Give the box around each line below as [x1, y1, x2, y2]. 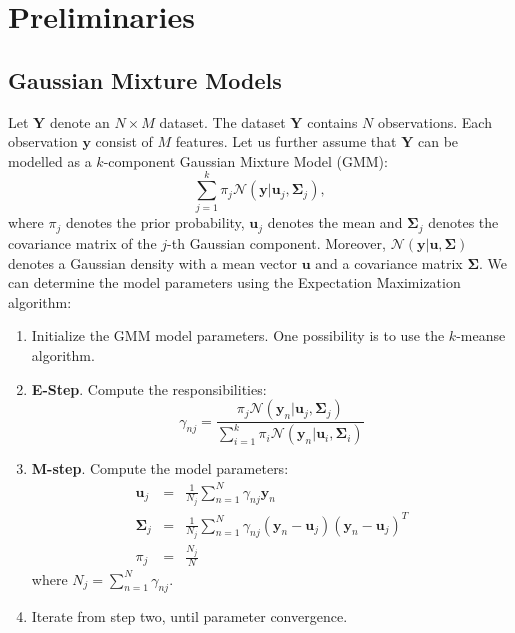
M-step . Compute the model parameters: [31, 458, 289, 479]
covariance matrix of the [8, 232, 157, 253]
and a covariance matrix [315, 252, 463, 273]
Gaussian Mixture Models [8, 64, 282, 95]
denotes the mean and [267, 212, 403, 233]
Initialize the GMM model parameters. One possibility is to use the [31, 325, 445, 346]
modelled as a [8, 150, 92, 171]
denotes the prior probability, [65, 212, 245, 233]
